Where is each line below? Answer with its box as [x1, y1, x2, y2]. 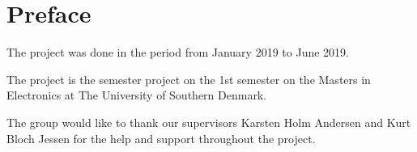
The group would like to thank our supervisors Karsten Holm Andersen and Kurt [6, 113, 411, 130]
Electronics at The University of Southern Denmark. [6, 87, 267, 103]
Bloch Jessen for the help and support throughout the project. [6, 129, 316, 146]
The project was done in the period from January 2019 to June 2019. [6, 44, 349, 61]
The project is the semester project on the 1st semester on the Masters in [6, 70, 371, 87]
